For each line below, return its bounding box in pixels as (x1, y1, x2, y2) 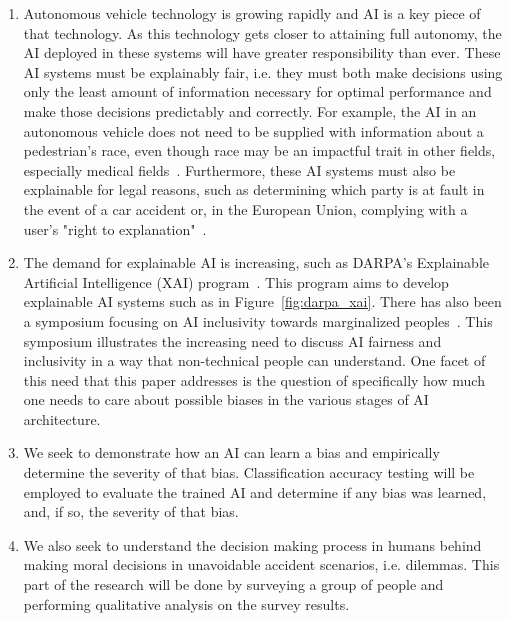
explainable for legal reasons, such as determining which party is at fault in (23, 179, 485, 200)
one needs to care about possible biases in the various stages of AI (23, 389, 429, 410)
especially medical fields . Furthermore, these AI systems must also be (23, 159, 456, 180)
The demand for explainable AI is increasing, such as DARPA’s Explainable (23, 252, 490, 273)
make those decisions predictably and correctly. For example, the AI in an (23, 100, 477, 121)
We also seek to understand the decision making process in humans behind (23, 534, 482, 555)
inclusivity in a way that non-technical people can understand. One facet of (23, 350, 486, 371)
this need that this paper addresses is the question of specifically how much (23, 369, 485, 390)
